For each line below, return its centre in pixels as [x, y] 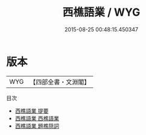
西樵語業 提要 [32, 111]
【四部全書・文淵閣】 [60, 82]
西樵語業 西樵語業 [37, 118]
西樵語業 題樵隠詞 [37, 126]
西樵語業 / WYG [101, 12]
